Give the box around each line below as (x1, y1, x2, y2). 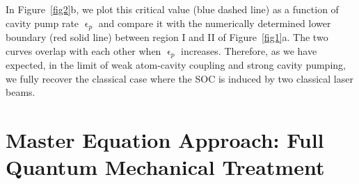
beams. (6, 85, 35, 99)
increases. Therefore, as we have (180, 43, 317, 58)
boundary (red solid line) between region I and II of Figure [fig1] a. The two (6, 30, 328, 44)
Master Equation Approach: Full (6, 126, 324, 154)
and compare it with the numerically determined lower (98, 15, 331, 30)
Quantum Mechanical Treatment (6, 153, 325, 181)
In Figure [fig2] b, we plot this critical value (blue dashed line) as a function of (6, 2, 339, 16)
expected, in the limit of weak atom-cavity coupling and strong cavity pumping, (6, 58, 346, 72)
